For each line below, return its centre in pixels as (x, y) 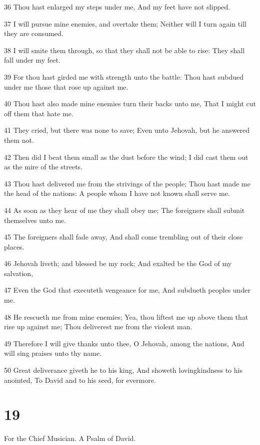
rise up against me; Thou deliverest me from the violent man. (98, 326)
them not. (19, 140)
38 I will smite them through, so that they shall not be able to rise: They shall (124, 50)
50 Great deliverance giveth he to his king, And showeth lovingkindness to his (123, 370)
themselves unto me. (35, 220)
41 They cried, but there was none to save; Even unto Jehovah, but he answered (127, 130)
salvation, (19, 273)
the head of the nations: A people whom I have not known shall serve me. (117, 193)
